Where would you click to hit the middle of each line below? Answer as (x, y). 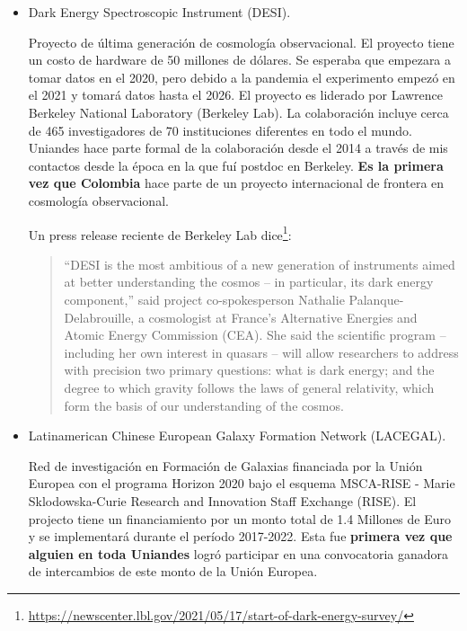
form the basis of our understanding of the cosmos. (204, 405)
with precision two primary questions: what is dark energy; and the (249, 370)
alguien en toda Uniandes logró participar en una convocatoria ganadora (238, 553)
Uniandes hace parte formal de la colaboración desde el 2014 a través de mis (238, 148)
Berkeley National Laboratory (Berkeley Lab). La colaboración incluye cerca (238, 112)
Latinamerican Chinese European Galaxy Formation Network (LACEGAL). (237, 435)
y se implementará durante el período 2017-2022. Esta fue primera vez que (240, 536)
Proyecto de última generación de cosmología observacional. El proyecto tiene (241, 42)
